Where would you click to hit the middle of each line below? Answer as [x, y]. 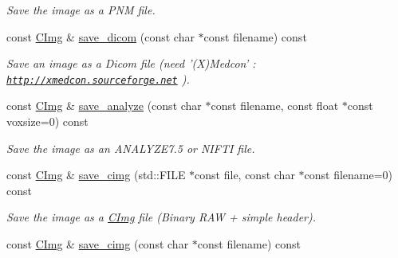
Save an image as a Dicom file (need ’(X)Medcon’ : [131, 63]
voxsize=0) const [47, 121]
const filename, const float [275, 106]
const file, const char [245, 175]
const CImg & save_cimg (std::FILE [96, 175]
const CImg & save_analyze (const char [104, 106]
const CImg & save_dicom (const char [100, 36]
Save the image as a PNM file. [81, 10]
